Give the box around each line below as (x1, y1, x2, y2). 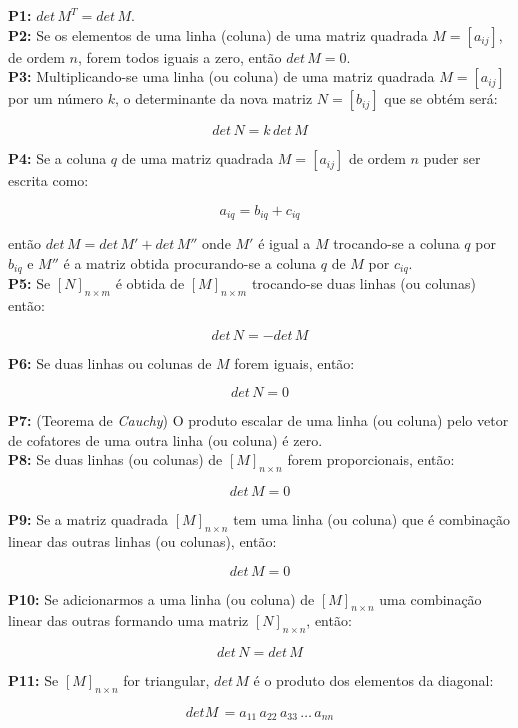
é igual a (258, 233, 311, 254)
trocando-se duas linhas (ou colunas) (251, 273, 476, 294)
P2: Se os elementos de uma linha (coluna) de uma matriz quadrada (8, 24, 428, 45)
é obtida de (115, 273, 185, 294)
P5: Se (8, 273, 51, 294)
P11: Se (8, 670, 59, 691)
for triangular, (123, 670, 210, 691)
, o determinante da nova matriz (114, 88, 313, 109)
